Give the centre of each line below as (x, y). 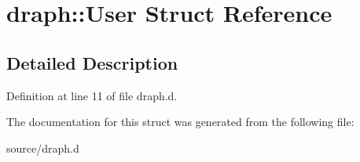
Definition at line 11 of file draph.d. (92, 95)
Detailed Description (92, 62)
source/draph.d (43, 148)
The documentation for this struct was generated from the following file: (180, 122)
